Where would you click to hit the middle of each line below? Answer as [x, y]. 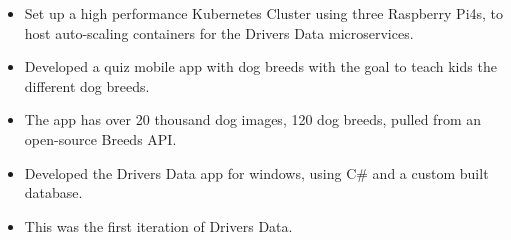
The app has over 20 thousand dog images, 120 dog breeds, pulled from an [252, 119]
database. [53, 192]
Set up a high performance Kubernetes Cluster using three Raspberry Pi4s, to [264, 13]
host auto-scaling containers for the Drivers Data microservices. [219, 32]
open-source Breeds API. [100, 138]
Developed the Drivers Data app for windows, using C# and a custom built [256, 172]
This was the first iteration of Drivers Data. [158, 225]
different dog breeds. [87, 85]
